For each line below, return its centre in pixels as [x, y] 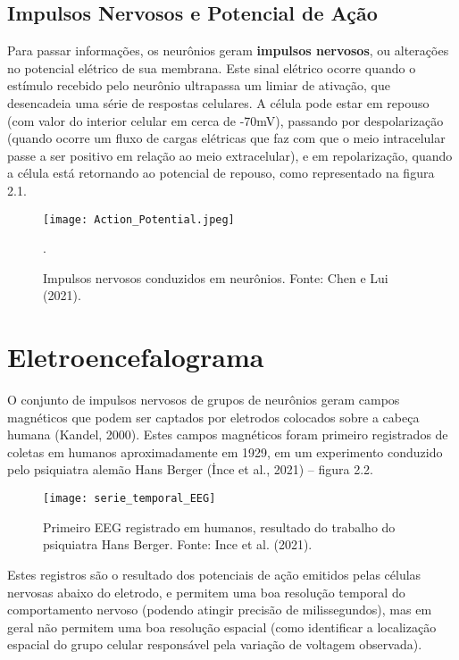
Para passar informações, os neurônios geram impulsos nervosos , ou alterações [228, 50]
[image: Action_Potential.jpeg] [139, 219]
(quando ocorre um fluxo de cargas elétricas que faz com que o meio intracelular [226, 138]
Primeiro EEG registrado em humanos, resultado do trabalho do [219, 526]
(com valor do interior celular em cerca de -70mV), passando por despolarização [225, 120]
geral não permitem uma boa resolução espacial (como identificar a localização [222, 627]
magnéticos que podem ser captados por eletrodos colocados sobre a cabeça [213, 417]
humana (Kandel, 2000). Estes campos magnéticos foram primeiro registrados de [228, 434]
